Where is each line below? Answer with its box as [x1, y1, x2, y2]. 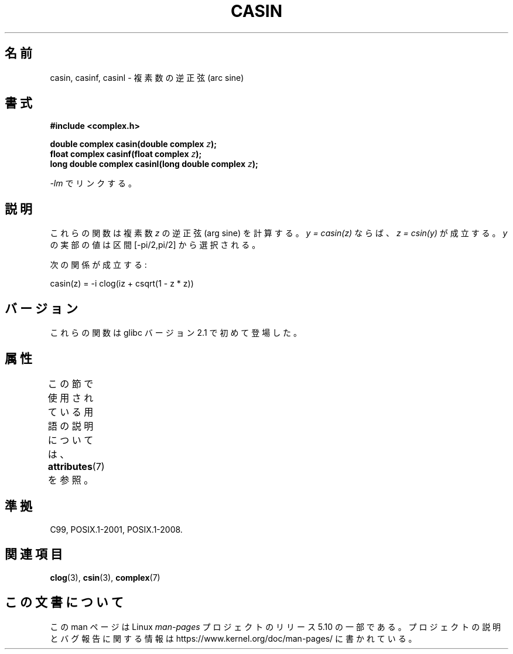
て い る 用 [47, 406, 94, 418]
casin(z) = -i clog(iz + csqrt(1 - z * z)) [50, 278, 194, 289]
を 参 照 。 [47, 474, 94, 486]
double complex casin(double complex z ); [50, 139, 217, 149]
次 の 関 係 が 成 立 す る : [50, 260, 147, 270]
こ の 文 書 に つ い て [5, 595, 124, 610]
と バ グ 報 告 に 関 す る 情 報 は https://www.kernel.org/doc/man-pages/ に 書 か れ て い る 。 [50, 633, 417, 643]
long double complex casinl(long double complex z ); [50, 159, 258, 169]
